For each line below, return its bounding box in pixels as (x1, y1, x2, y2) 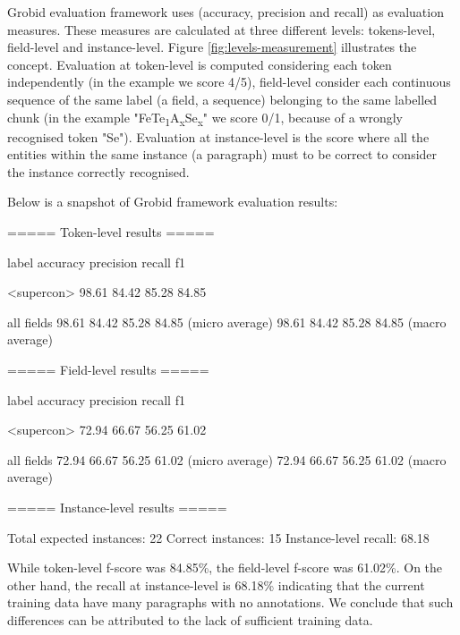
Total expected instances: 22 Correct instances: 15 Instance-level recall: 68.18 (7, 528, 430, 546)
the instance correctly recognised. (7, 162, 190, 181)
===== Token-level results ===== (7, 223, 215, 241)
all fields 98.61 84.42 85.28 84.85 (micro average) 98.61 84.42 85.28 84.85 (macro (7, 312, 447, 331)
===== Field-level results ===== (7, 360, 209, 379)
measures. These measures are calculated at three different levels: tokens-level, (7, 20, 436, 38)
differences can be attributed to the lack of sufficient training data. (7, 610, 373, 629)
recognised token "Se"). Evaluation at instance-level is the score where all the (7, 127, 430, 146)
